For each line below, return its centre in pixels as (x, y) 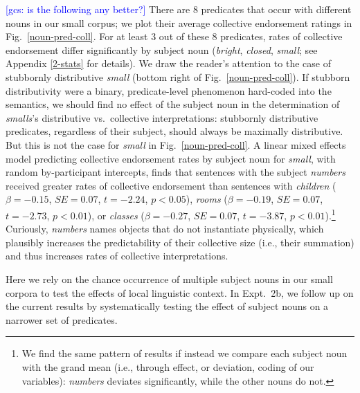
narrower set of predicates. (62, 319)
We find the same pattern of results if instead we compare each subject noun (184, 353)
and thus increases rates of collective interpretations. (117, 256)
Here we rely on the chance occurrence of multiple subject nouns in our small (169, 278)
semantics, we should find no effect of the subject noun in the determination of (173, 104)
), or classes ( (116, 215)
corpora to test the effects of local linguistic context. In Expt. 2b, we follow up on (180, 292)
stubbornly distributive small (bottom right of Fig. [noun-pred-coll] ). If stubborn (178, 76)
